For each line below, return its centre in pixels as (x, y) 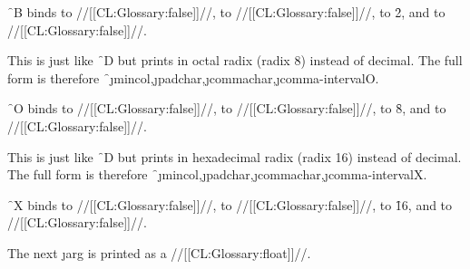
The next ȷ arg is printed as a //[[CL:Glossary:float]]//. (159, 252)
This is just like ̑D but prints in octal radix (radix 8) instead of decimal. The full (235, 60)
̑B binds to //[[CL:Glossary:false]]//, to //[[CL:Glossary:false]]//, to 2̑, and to (226, 12)
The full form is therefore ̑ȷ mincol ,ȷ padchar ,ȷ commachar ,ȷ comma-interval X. (217, 174)
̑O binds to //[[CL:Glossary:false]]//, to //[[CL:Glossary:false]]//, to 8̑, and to (227, 108)
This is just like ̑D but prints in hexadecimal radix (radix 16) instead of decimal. (235, 156)
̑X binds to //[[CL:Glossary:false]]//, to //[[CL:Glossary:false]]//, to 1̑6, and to (230, 204)
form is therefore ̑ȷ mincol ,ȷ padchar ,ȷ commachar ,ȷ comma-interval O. (193, 77)
